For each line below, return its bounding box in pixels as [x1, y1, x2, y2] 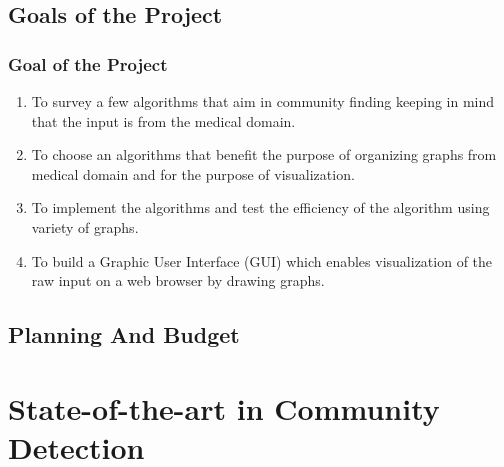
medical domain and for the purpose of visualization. [31, 163, 355, 184]
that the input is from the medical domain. [31, 110, 296, 131]
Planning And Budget [8, 319, 240, 350]
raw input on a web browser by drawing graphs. [31, 270, 325, 291]
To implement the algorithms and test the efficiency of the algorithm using [31, 197, 490, 218]
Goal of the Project [8, 51, 168, 76]
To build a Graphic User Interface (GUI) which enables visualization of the [31, 250, 493, 271]
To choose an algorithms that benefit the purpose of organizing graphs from [31, 144, 497, 165]
